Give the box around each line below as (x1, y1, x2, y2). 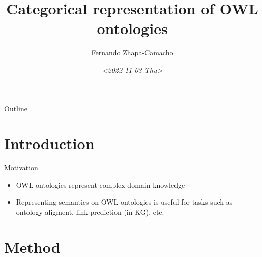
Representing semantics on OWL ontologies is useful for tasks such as (16, 196, 233, 207)
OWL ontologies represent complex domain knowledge (16, 179, 185, 190)
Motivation (4, 162, 38, 173)
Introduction (4, 133, 95, 154)
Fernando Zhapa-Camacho (91, 47, 173, 58)
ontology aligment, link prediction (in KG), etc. (16, 207, 164, 217)
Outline (4, 103, 27, 113)
